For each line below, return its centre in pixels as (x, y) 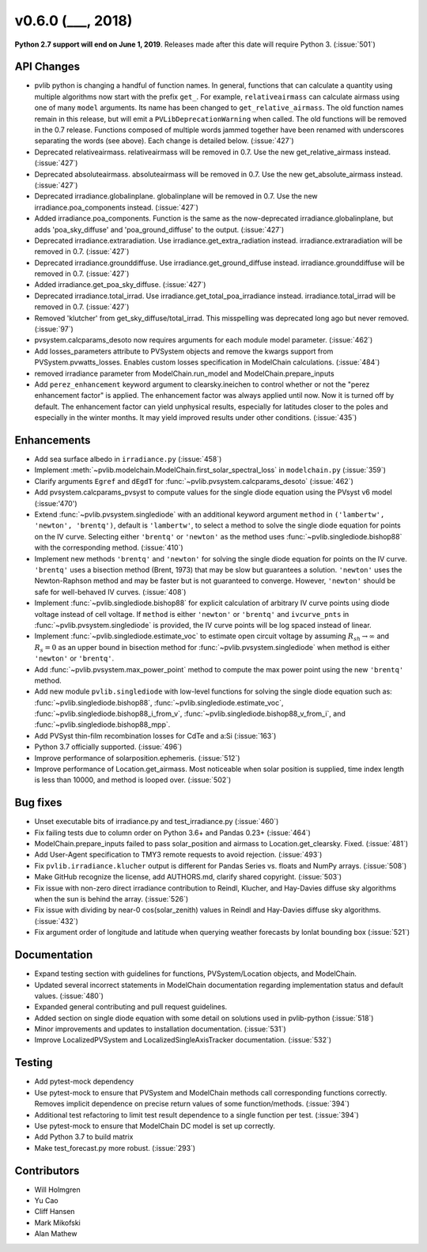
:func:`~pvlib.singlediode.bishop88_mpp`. (102, 724)
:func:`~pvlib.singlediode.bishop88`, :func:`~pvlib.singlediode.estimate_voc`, (159, 702)
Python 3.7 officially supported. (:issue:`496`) (108, 747)
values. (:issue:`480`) (69, 996)
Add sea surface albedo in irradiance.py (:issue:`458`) (128, 460)
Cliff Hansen (55, 1212)
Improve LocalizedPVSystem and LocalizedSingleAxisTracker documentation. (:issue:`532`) (183, 1040)
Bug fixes (38, 803)
